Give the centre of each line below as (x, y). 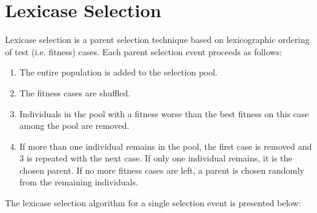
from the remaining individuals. (79, 182)
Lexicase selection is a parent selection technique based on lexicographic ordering (157, 40)
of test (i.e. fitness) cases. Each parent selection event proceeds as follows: (143, 51)
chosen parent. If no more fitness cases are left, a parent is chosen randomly (162, 170)
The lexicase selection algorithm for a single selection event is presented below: (153, 203)
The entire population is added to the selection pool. (119, 72)
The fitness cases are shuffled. (75, 92)
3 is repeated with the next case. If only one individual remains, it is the (156, 158)
